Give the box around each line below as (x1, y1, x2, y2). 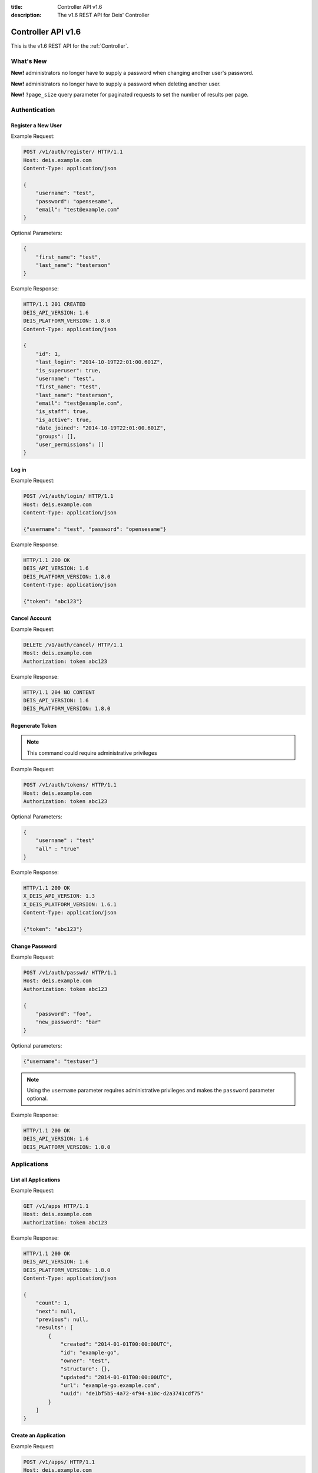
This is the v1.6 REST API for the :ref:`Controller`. (11, 42, 129, 49)
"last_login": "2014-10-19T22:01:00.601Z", (35, 359, 163, 365)
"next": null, (35, 1308, 77, 1315)
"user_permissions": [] (35, 441, 104, 448)
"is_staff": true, (35, 408, 89, 415)
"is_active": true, (35, 416, 92, 423)
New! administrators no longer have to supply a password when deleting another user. (11, 80, 221, 87)
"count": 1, (35, 1300, 71, 1306)
